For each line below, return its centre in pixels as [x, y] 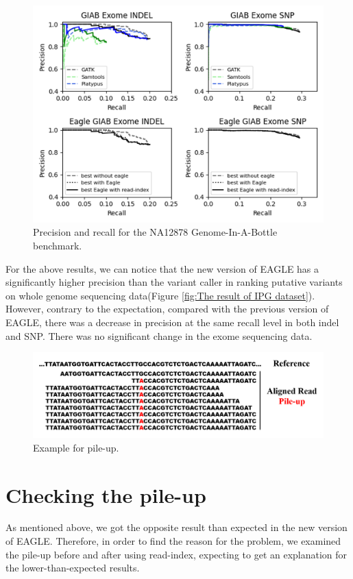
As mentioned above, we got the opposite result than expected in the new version [176, 527]
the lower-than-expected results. [73, 568]
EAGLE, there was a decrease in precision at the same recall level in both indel [172, 322]
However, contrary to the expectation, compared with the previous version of [167, 309]
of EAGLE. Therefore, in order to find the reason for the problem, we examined [173, 541]
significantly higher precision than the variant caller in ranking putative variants [174, 282]
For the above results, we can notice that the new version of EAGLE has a [162, 268]
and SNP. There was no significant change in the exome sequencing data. [159, 335]
